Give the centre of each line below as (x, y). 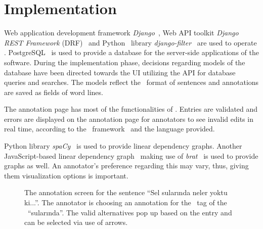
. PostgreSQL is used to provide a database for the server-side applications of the (131, 52)
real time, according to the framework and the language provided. (109, 129)
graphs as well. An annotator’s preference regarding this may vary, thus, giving (126, 166)
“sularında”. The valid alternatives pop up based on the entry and (130, 212)
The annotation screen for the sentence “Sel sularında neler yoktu (126, 192)
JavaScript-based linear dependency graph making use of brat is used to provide (131, 155)
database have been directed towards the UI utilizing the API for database (120, 72)
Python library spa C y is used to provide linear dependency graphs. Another (123, 146)
